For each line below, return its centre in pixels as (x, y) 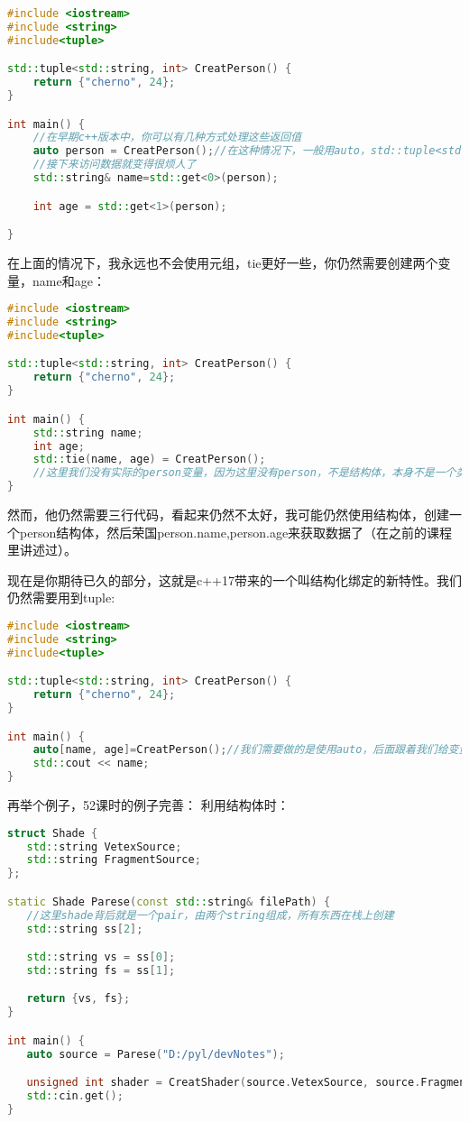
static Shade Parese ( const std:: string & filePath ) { (169, 901)
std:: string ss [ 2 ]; (85, 929)
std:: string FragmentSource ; (114, 860)
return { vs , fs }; (78, 999)
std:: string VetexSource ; (104, 846)
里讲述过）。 (42, 550)
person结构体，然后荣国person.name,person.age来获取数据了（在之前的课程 (236, 532)
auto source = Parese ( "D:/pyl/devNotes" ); (156, 1054)
